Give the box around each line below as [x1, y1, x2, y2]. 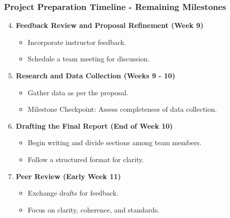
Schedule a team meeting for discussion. [27, 53, 150, 64]
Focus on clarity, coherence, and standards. [27, 204, 160, 215]
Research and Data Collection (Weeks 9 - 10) [15, 70, 175, 80]
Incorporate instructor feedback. [27, 36, 126, 47]
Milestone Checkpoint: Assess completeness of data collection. [27, 104, 217, 114]
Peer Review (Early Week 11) [15, 171, 121, 181]
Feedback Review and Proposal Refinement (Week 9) [15, 20, 203, 30]
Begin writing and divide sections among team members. [27, 137, 201, 148]
